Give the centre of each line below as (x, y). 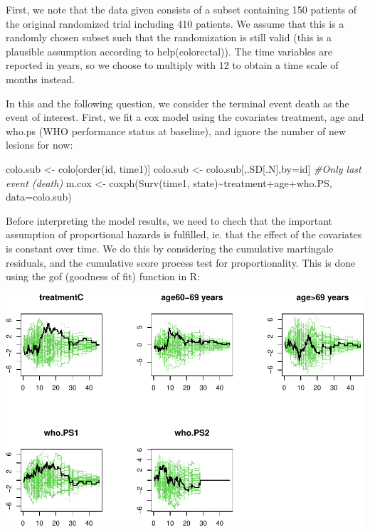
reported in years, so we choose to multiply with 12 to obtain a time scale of (172, 65)
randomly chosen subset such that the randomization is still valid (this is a (169, 37)
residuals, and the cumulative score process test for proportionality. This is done (181, 262)
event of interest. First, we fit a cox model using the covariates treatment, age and (185, 117)
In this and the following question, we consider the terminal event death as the (178, 103)
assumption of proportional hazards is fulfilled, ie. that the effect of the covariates (184, 234)
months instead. (40, 79)
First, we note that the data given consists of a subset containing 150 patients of (181, 9)
